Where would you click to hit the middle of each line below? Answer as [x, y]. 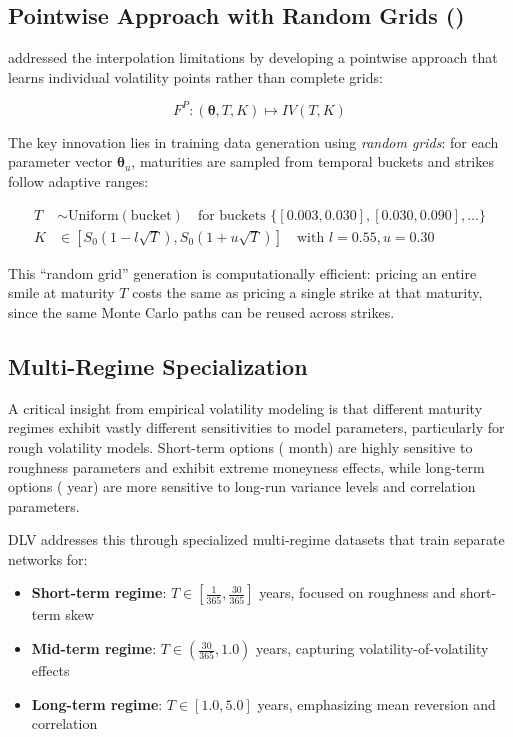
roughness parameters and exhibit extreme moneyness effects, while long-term [246, 466]
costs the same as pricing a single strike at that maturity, [307, 292]
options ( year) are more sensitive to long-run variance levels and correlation [242, 486]
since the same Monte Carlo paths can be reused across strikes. [201, 311]
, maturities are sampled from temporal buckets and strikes [312, 161]
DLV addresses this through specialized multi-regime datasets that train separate [256, 539]
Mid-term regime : [94, 648]
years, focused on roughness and [357, 592]
